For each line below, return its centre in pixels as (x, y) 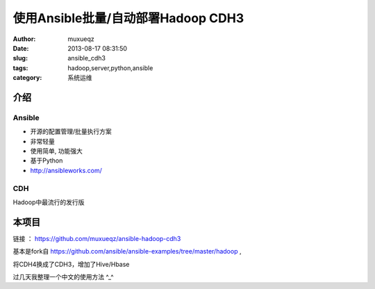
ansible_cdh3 (86, 58)
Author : (24, 39)
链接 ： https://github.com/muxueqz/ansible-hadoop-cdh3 (97, 238)
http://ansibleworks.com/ (66, 170)
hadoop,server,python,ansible (110, 68)
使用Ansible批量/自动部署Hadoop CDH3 (128, 18)
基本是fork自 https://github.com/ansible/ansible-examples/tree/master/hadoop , (127, 251)
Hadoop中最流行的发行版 (49, 202)
